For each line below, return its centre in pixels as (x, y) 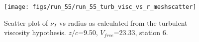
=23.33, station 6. (141, 32)
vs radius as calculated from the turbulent (123, 22)
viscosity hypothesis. (35, 32)
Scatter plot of (26, 22)
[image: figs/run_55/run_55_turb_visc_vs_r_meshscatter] (100, 7)
